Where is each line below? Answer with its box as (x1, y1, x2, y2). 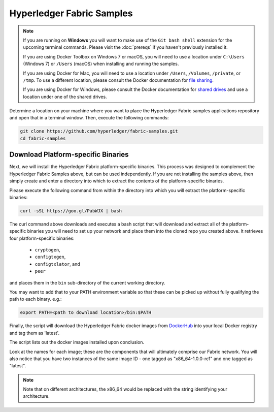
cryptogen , (35, 247, 60, 253)
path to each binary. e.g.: (9, 296, 62, 302)
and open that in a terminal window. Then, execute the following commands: (9, 115, 169, 121)
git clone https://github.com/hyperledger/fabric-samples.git (20, 129, 178, 134)
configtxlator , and (35, 261, 81, 267)
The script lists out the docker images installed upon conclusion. (9, 339, 145, 345)
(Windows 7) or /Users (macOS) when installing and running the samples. (23, 61, 179, 67)
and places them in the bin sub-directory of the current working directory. (9, 279, 165, 286)
